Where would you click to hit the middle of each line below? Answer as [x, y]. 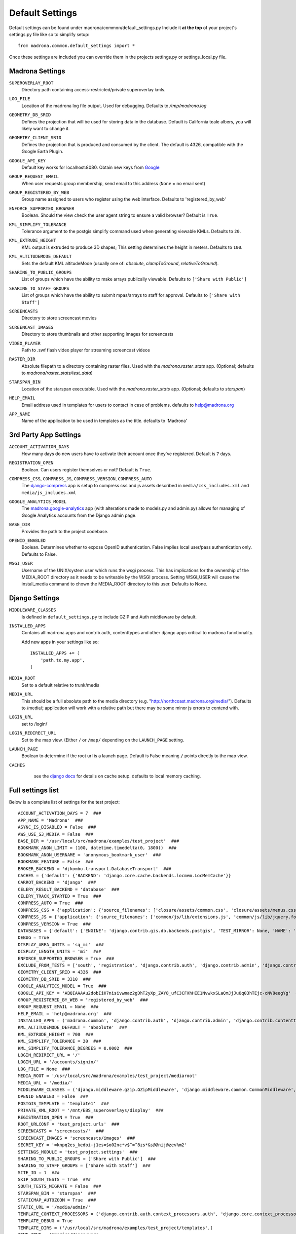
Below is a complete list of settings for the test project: [65, 802]
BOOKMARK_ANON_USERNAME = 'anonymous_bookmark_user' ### [90, 855]
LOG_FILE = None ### [44, 1069]
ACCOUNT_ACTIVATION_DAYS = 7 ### [59, 813]
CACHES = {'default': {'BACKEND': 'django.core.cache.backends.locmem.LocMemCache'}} [125, 875]
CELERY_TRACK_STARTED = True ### [59, 896]
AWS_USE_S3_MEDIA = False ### [56, 834]
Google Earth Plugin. [42, 152]
